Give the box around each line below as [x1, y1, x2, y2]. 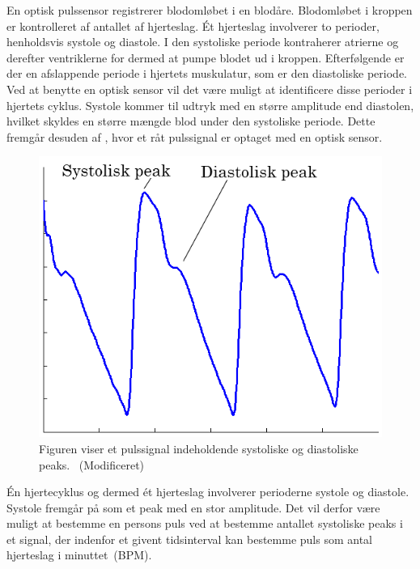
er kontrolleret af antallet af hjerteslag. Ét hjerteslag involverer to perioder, [6, 17, 380, 34]
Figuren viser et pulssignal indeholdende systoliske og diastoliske [39, 439, 358, 456]
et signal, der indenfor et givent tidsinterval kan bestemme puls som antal [6, 530, 372, 547]
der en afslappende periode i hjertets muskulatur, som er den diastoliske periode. [6, 65, 407, 82]
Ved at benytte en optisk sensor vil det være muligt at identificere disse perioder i [6, 80, 413, 97]
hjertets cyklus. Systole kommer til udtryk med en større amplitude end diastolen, [6, 96, 414, 113]
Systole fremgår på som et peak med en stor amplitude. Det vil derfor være [6, 499, 380, 516]
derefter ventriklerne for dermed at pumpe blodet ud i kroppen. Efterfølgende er [6, 49, 405, 66]
